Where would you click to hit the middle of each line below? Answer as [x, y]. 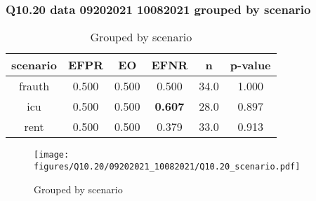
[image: [52, 155]
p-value [250, 65]
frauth [34, 86]
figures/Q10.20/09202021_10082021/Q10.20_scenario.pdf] [167, 166]
